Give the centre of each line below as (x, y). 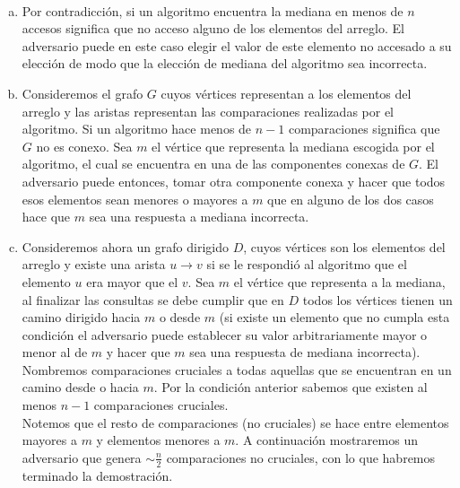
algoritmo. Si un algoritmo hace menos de (137, 129)
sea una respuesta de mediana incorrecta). (305, 352)
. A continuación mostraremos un (326, 440)
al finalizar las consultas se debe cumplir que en (153, 299)
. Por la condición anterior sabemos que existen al (291, 387)
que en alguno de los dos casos (351, 199)
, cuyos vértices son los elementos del (344, 246)
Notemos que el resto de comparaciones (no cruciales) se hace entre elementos (235, 422)
